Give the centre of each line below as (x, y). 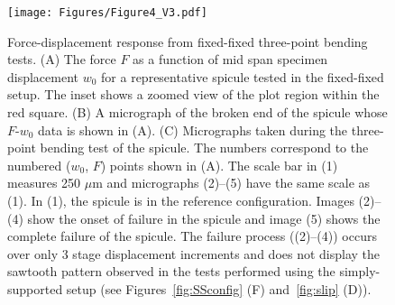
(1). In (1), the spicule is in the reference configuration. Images (181, 200)
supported (35, 288)
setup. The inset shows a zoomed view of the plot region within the (193, 94)
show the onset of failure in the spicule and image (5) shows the (204, 218)
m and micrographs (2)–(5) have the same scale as (231, 183)
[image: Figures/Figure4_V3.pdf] (107, 13)
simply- (360, 271)
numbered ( (39, 165)
